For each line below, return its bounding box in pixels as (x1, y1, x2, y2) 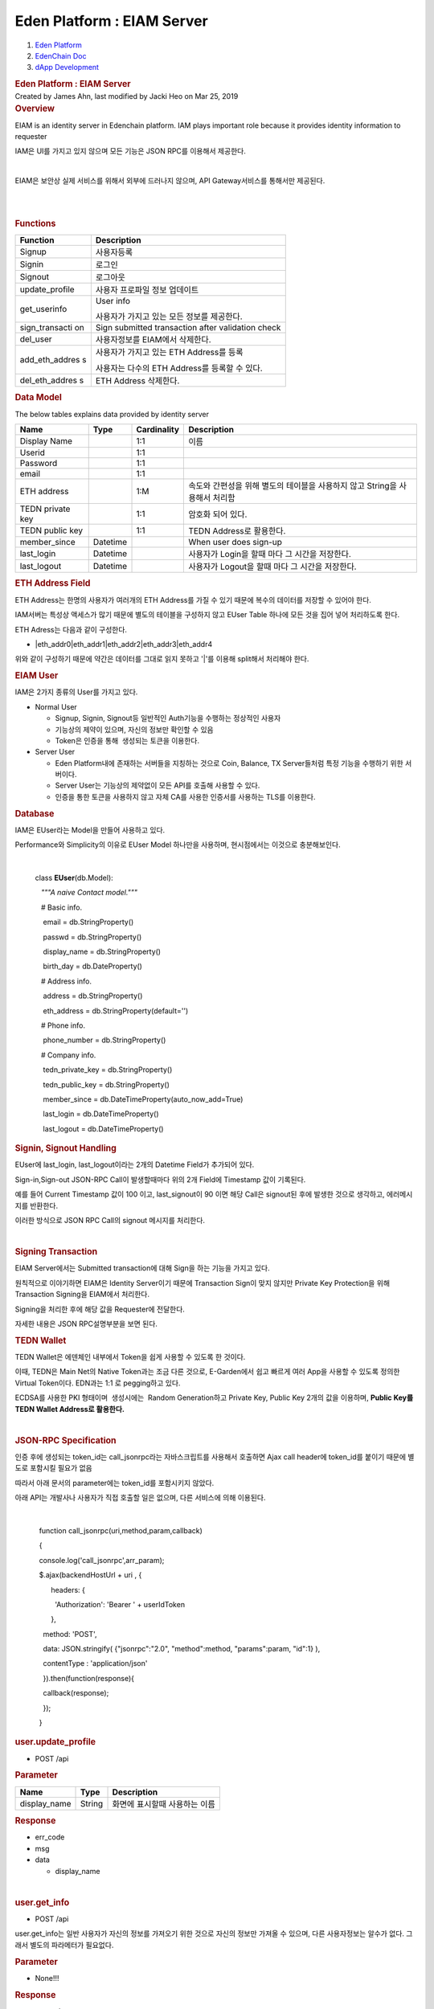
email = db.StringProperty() (43, 917, 134, 927)
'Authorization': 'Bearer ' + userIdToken (55, 1599, 185, 1609)
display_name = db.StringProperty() (43, 947, 161, 956)
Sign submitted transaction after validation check (95, 322, 281, 333)
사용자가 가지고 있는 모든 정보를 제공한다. (95, 311, 243, 322)
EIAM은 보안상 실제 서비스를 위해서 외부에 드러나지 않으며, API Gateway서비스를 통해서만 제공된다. (14, 176, 325, 186)
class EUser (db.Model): (35, 873, 114, 883)
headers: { (51, 1585, 86, 1594)
